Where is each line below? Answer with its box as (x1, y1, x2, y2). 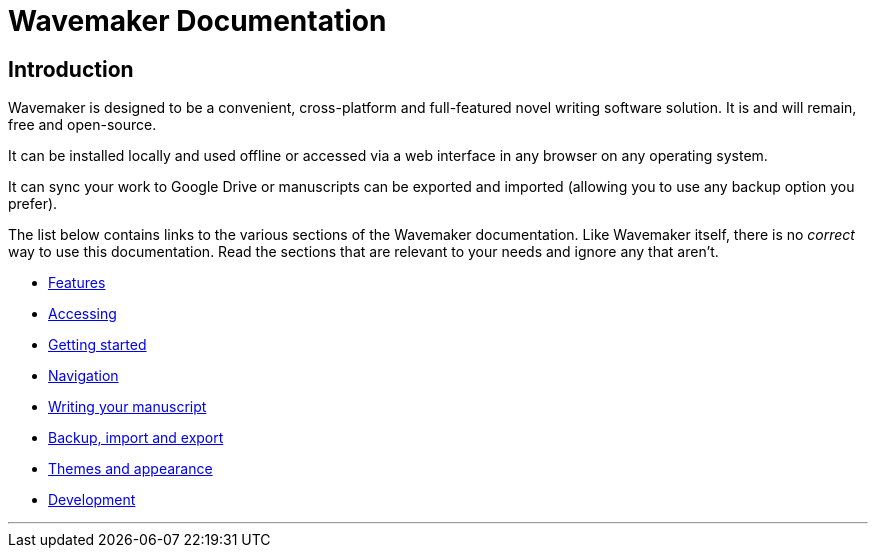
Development (48, 491, 136, 509)
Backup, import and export (48, 429, 224, 447)
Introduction (8, 56, 134, 82)
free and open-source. (8, 116, 157, 134)
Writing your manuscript (48, 398, 207, 416)
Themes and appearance (48, 460, 213, 478)
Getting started (48, 336, 147, 354)
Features (48, 274, 106, 292)
